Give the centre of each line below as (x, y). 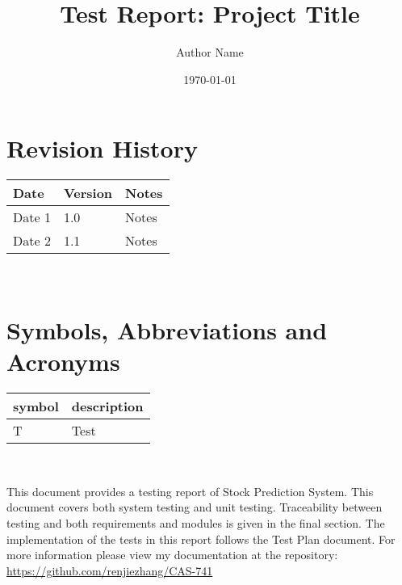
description (107, 406)
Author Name (210, 52)
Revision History (102, 148)
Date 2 (32, 241)
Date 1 (32, 217)
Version (88, 193)
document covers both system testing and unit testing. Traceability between (195, 507)
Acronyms (63, 362)
